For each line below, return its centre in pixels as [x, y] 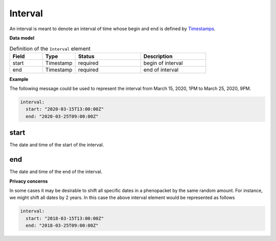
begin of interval [163, 63]
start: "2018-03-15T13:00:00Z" [65, 218]
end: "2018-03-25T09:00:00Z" [62, 226]
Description [158, 56]
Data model [22, 38]
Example [19, 79]
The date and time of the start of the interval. [57, 145]
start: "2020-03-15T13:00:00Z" [65, 109]
